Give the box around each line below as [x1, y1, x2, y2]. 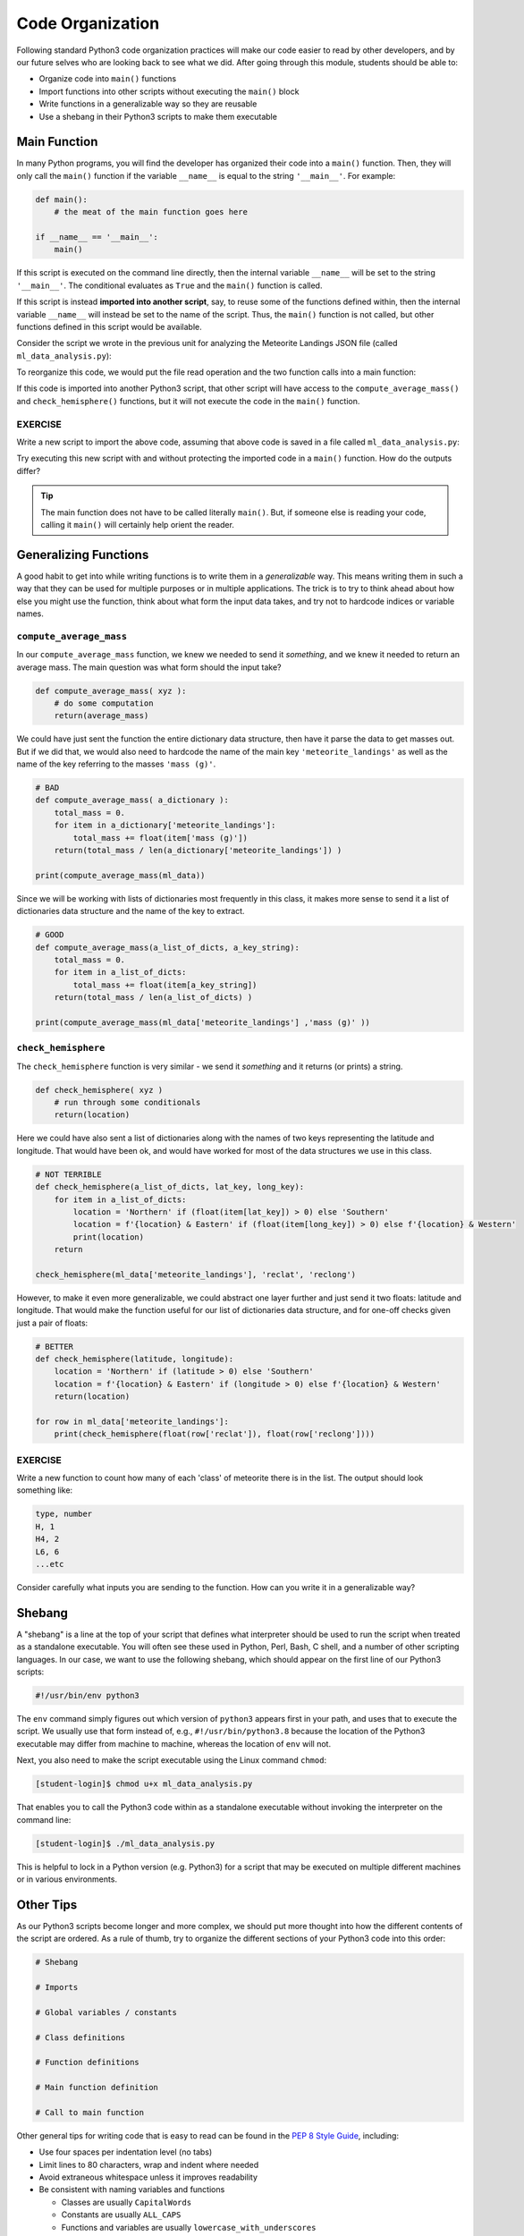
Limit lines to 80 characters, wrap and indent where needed [38, 2159, 259, 2170]
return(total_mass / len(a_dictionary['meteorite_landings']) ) [54, 845, 342, 856]
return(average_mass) [54, 711, 149, 721]
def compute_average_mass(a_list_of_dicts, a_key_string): [35, 942, 300, 953]
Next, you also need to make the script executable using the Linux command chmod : [16, 1755, 326, 1766]
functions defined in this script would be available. [16, 321, 202, 332]
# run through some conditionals [54, 1097, 201, 1107]
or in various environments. [16, 1874, 118, 1885]
